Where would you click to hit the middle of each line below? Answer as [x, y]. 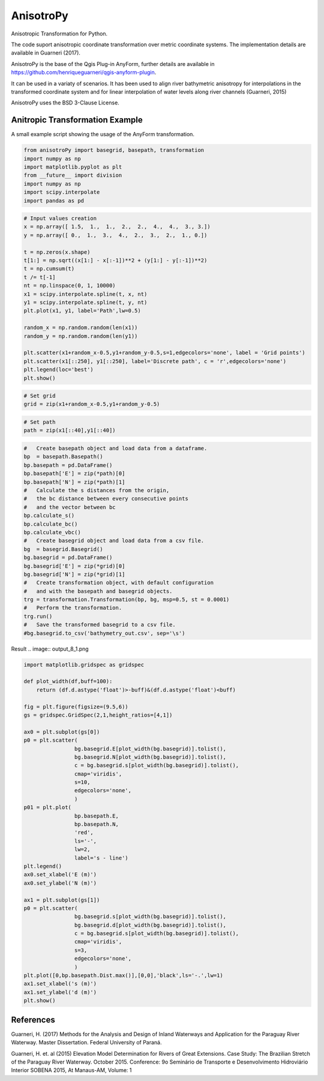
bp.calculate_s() [49, 516]
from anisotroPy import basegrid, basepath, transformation [114, 150]
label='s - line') [101, 858]
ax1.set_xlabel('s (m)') [60, 984]
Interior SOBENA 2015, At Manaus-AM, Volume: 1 [71, 1070]
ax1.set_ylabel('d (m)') [60, 992]
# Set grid [40, 396]
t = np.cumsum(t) [49, 269]
